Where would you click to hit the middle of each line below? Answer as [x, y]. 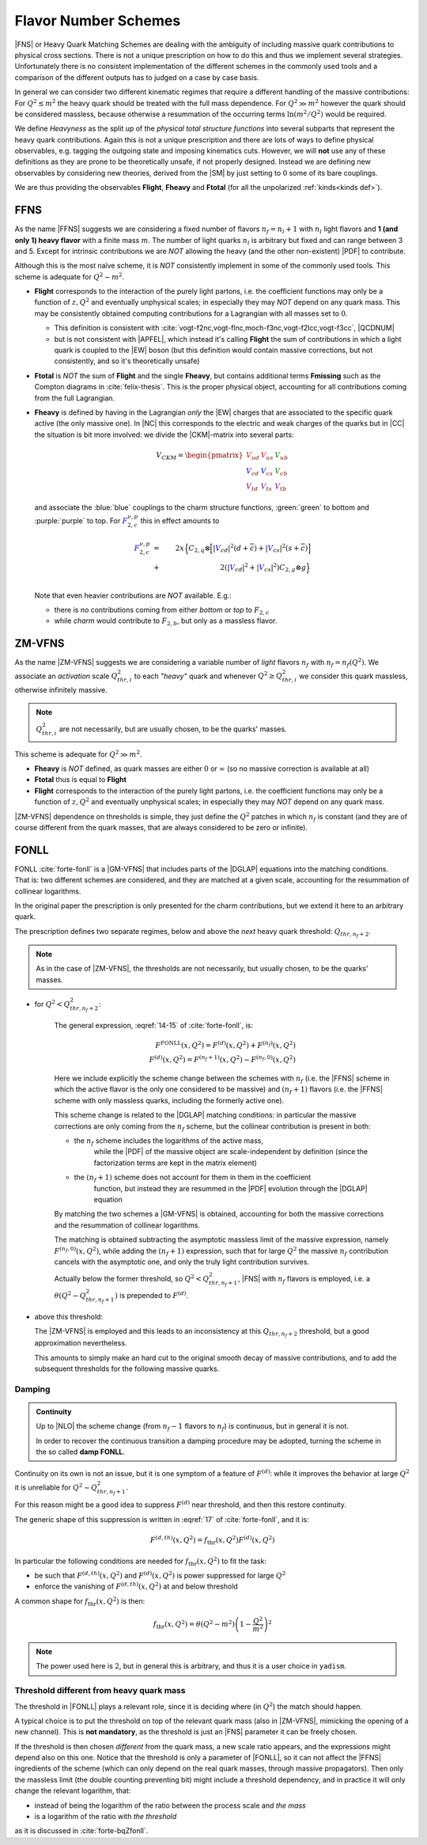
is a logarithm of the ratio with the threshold [106, 1817]
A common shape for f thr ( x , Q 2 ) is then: [80, 1602]
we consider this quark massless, [353, 676]
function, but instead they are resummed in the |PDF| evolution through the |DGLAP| [231, 1188]
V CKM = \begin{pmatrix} [199, 456]
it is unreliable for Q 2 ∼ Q [56, 1486]
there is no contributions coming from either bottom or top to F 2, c [162, 611]
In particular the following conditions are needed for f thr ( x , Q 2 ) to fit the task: [140, 1561]
